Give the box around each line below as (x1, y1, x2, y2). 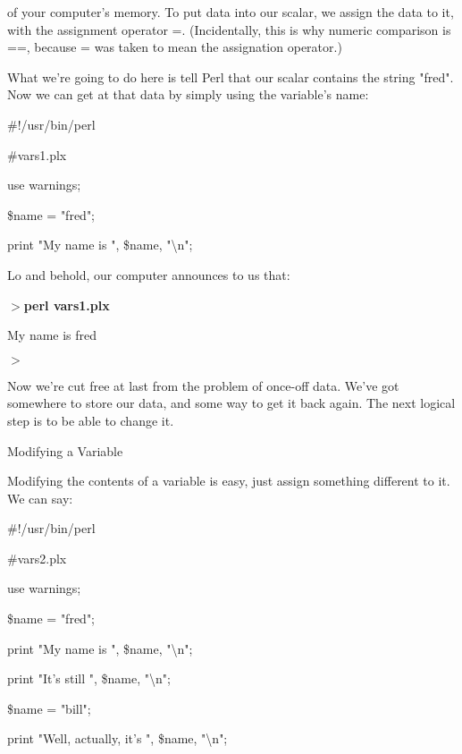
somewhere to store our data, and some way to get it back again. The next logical (7, 394, 456, 412)
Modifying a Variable (7, 441, 123, 460)
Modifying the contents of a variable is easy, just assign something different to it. (7, 471, 450, 490)
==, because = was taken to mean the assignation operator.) (7, 38, 342, 56)
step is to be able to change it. (7, 411, 174, 429)
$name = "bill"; (7, 699, 91, 717)
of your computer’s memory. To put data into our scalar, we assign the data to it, (7, 3, 454, 21)
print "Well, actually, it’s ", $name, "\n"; (7, 729, 228, 748)
